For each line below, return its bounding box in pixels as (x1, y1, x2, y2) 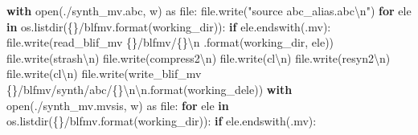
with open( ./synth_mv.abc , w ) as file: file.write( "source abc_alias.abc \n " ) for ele (6, 2, 412, 18)
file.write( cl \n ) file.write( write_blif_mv (6, 65, 202, 82)
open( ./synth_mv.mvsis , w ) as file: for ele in (6, 96, 229, 113)
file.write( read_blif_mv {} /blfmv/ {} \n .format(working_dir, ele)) (6, 34, 334, 51)
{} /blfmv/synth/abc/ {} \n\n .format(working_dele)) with (6, 80, 293, 97)
